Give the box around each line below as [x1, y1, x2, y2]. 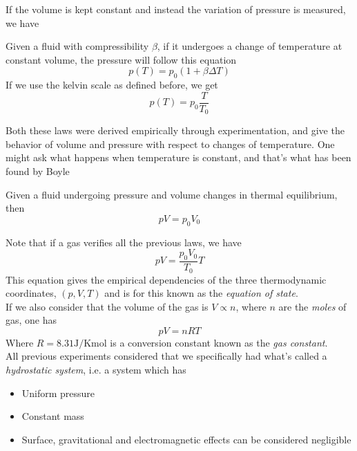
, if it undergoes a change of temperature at [157, 39, 342, 53]
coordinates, [6, 286, 57, 300]
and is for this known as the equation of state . [104, 286, 298, 300]
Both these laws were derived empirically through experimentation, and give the [6, 123, 345, 138]
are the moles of [278, 299, 347, 313]
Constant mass [21, 409, 84, 423]
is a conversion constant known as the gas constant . [110, 335, 328, 349]
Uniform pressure [21, 385, 95, 400]
